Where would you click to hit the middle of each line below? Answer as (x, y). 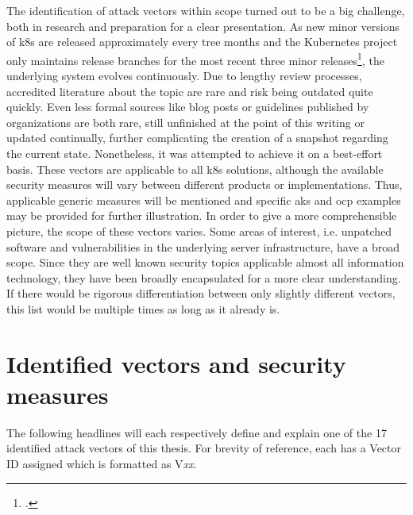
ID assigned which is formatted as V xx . (102, 464)
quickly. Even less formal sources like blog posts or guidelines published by (188, 107)
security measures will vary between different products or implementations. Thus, (205, 184)
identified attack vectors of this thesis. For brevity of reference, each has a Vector (204, 448)
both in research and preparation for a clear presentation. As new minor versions (203, 26)
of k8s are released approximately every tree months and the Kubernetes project (202, 42)
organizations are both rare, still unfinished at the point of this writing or (185, 122)
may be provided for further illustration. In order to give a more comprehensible (202, 215)
